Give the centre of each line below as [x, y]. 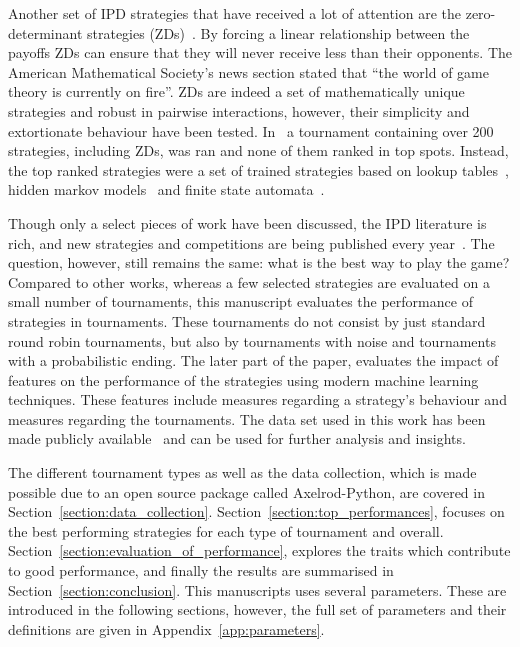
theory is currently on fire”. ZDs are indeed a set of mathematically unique [236, 91]
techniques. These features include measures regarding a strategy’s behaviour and [257, 399]
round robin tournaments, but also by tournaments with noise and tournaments [252, 340]
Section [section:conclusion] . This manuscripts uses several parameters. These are [257, 589]
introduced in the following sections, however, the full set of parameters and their [257, 609]
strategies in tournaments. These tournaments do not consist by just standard [247, 320]
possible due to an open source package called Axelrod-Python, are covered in [246, 491]
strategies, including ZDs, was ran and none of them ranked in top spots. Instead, [258, 150]
